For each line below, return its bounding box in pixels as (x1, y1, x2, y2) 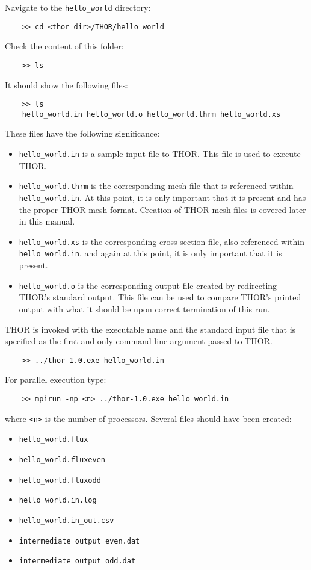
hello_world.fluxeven (19, 455, 105, 464)
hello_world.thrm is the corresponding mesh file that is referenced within (19, 179, 294, 192)
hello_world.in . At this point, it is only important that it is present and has (19, 191, 306, 203)
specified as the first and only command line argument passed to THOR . (5, 335, 273, 347)
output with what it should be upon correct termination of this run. (19, 302, 270, 315)
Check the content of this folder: (5, 40, 124, 52)
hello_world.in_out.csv (19, 516, 114, 525)
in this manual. (19, 215, 75, 228)
